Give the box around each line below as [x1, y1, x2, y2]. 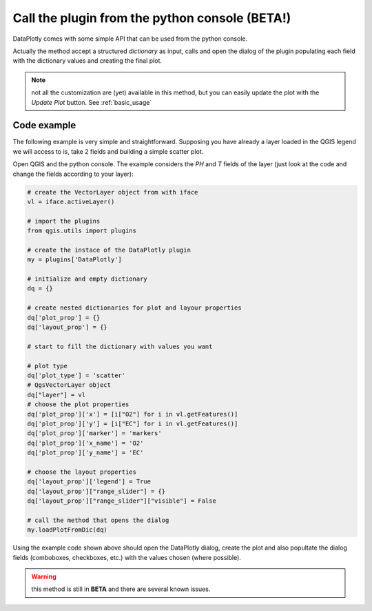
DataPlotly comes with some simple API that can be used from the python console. [12, 34, 248, 43]
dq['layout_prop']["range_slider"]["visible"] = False [27, 497, 216, 505]
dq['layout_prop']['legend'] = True [27, 478, 152, 485]
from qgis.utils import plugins [27, 227, 137, 234]
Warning [31, 572, 56, 581]
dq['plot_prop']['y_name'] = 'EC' [27, 449, 144, 457]
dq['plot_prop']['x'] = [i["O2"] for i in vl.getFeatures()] [27, 410, 238, 418]
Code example [12, 119, 76, 131]
